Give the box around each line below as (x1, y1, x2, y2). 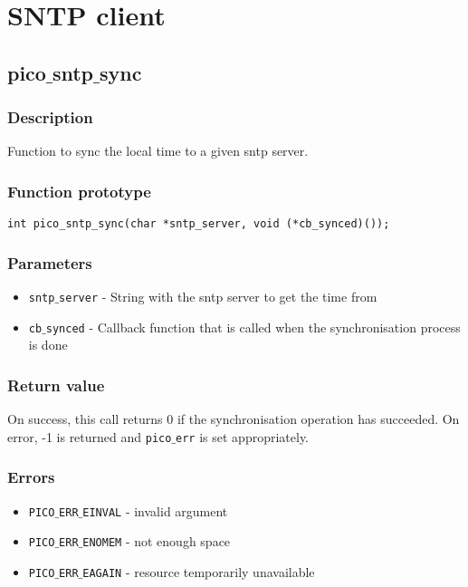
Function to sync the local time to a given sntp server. (7, 141, 309, 160)
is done (28, 335, 68, 354)
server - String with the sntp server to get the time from (59, 287, 377, 306)
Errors (7, 466, 55, 488)
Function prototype (7, 179, 151, 202)
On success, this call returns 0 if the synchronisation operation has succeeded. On (7, 409, 460, 428)
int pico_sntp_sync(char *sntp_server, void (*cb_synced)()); (7, 217, 390, 231)
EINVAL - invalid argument (82, 501, 228, 520)
